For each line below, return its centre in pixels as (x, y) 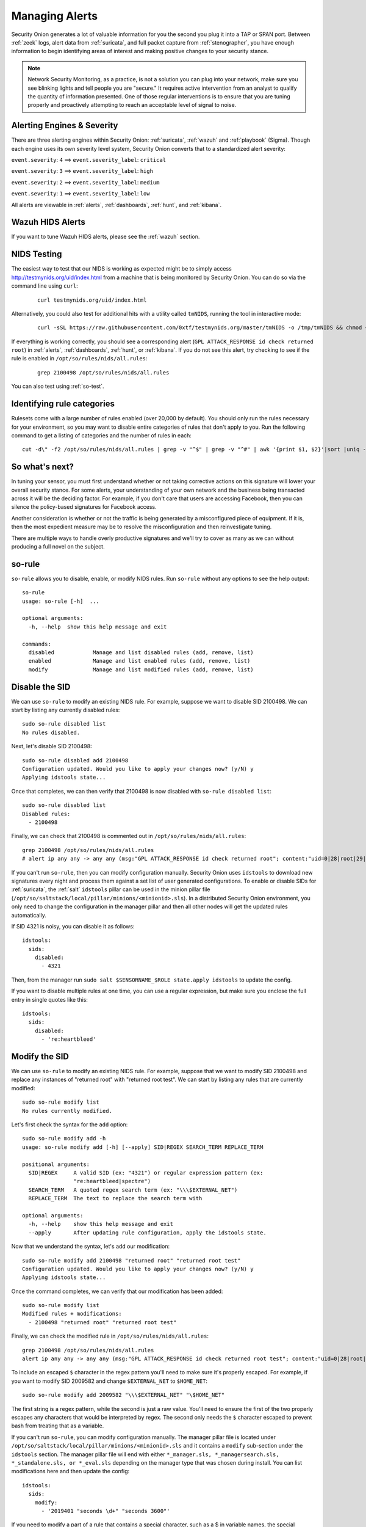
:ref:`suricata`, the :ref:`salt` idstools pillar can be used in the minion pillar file (111, 889)
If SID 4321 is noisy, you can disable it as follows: (73, 926)
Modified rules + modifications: (72, 1314)
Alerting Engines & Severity (65, 126)
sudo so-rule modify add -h (64, 1139)
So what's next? (43, 467)
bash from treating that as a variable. (58, 1426)
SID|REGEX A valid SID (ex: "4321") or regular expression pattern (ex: (146, 1173)
